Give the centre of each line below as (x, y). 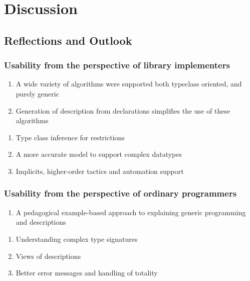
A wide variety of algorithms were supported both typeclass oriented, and (129, 84)
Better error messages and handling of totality (87, 273)
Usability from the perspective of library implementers (117, 65)
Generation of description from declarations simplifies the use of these (123, 110)
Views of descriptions (48, 256)
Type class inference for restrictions (70, 137)
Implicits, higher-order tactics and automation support (100, 171)
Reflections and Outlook (68, 40)
